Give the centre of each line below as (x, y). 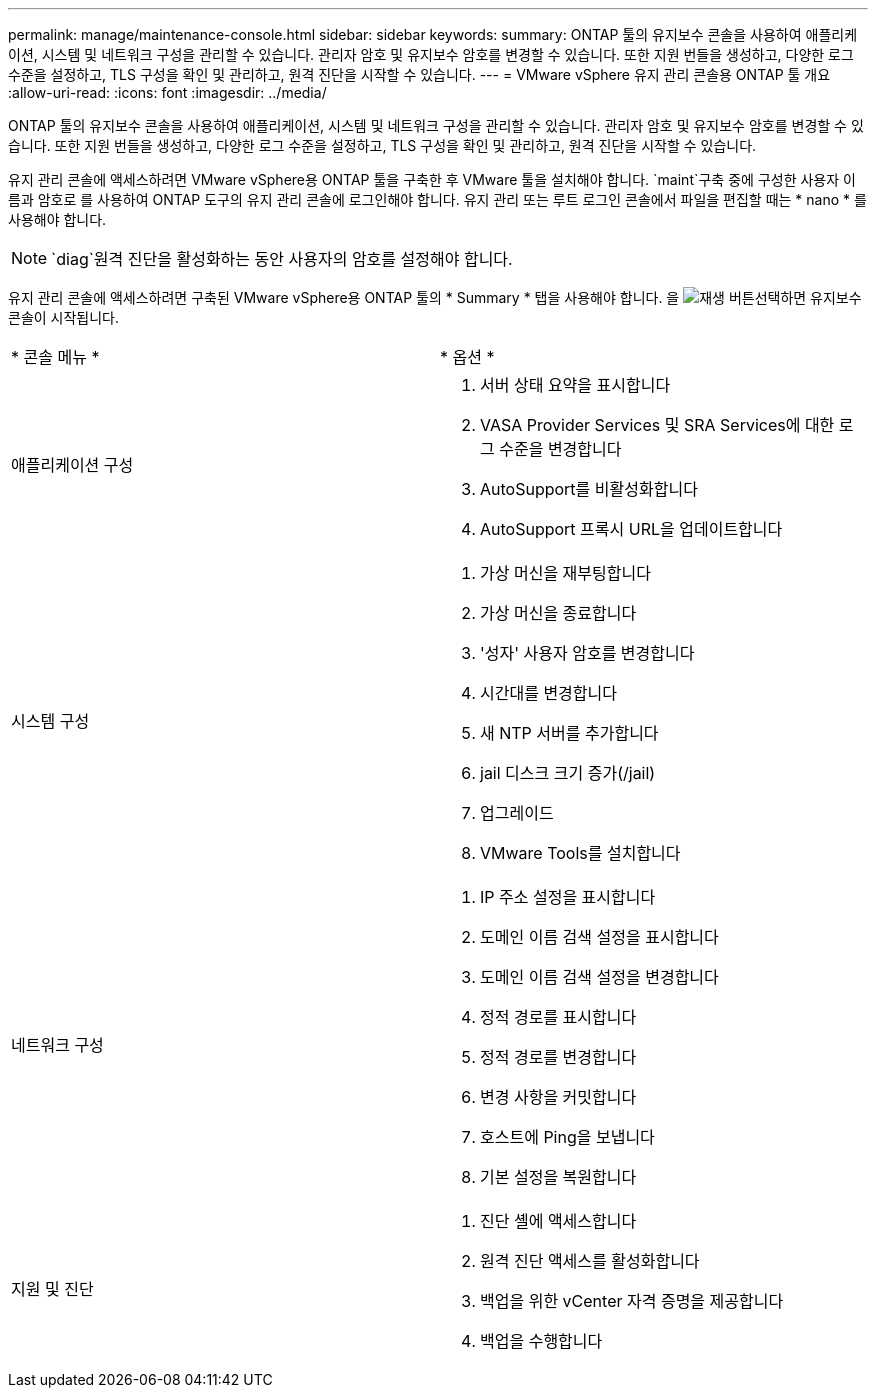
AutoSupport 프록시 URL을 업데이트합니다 (631, 529)
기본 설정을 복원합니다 (558, 1177)
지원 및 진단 (52, 1289)
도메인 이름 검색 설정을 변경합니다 (599, 977)
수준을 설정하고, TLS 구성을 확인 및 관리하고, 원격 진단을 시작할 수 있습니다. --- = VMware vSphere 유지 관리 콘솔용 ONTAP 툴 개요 (419, 74)
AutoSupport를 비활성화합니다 (589, 489)
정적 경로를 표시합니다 (558, 1017)
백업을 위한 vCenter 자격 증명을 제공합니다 (632, 1301)
